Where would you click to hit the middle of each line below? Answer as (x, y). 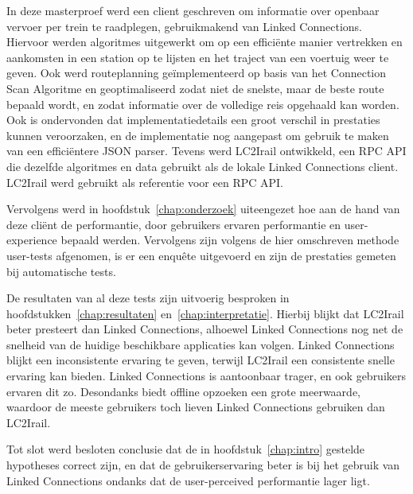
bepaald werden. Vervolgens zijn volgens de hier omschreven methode (230, 240)
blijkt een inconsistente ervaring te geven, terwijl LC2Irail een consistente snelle (201, 360)
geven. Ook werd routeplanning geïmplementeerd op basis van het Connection (197, 73)
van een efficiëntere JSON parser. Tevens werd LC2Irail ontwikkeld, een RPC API (206, 151)
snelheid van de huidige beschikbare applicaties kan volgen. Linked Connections (201, 344)
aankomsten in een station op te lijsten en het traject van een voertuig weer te (198, 57)
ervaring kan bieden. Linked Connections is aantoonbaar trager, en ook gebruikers (206, 376)
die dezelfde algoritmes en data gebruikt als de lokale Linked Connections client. (203, 166)
